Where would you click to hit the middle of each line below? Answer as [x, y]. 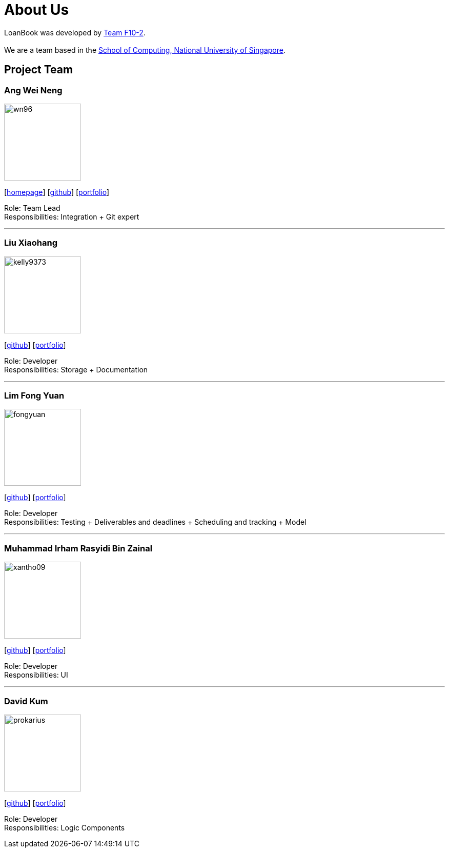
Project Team [39, 70]
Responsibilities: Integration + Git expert [72, 216]
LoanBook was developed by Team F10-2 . [75, 32]
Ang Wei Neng [33, 90]
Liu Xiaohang [31, 243]
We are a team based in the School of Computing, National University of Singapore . [145, 50]
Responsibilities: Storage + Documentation [76, 369]
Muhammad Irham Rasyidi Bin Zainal [78, 548]
